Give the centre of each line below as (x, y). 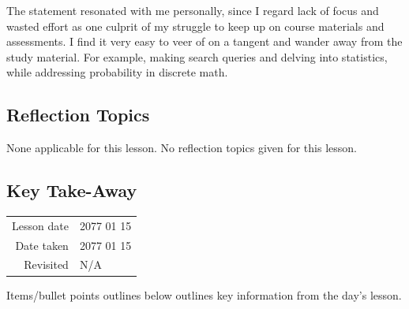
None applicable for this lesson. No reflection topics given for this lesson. (182, 148)
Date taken (42, 245)
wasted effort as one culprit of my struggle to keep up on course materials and (195, 26)
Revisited (46, 264)
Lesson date (40, 225)
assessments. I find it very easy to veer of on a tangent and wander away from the (204, 41)
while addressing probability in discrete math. (117, 72)
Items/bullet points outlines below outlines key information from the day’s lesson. (204, 294)
